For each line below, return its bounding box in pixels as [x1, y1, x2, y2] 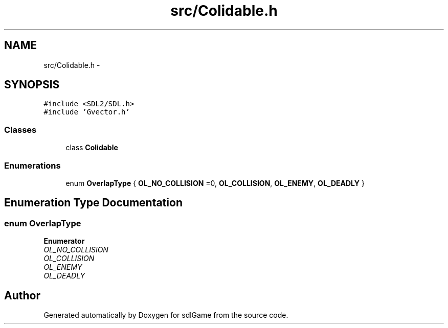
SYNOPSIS [4, 78, 60, 91]
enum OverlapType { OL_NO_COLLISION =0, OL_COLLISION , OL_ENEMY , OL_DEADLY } [65, 178, 365, 188]
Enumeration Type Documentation [4, 196, 183, 209]
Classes [4, 124, 37, 135]
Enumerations [4, 160, 61, 171]
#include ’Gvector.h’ [43, 108, 130, 116]
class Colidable [65, 143, 118, 152]
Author [4, 289, 40, 302]
